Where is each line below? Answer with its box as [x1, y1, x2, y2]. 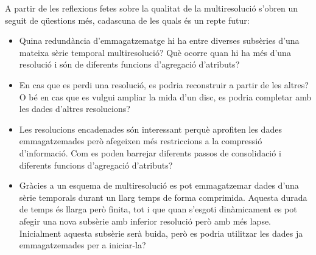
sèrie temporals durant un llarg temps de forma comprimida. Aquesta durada [19, 190, 307, 203]
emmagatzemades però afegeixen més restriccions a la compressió [19, 134, 262, 147]
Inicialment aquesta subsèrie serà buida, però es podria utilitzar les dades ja [19, 226, 303, 239]
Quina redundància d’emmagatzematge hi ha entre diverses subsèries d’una [19, 34, 300, 47]
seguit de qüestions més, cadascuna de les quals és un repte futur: [5, 13, 250, 26]
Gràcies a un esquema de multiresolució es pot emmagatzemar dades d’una [19, 179, 299, 192]
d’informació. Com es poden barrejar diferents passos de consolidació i [19, 146, 281, 159]
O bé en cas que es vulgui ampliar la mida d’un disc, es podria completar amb [19, 90, 312, 103]
